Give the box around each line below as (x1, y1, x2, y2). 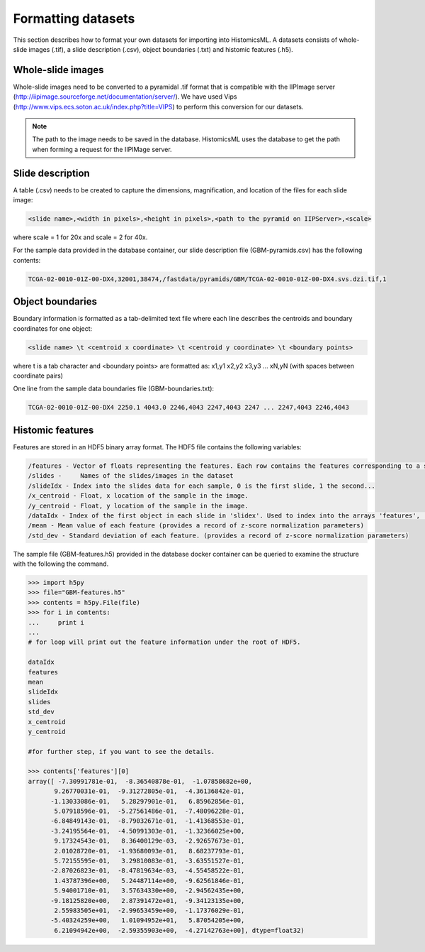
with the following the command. (13, 559, 109, 568)
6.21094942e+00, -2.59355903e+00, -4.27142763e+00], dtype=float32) (54, 926, 305, 934)
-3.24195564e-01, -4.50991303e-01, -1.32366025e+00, (50, 827, 245, 835)
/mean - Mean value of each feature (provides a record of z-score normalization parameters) (28, 522, 365, 530)
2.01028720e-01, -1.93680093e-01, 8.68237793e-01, (54, 847, 245, 855)
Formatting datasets (13, 11, 135, 26)
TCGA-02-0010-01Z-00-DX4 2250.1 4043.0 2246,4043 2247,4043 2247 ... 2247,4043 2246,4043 (28, 403, 350, 412)
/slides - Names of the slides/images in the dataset (28, 472, 234, 480)
